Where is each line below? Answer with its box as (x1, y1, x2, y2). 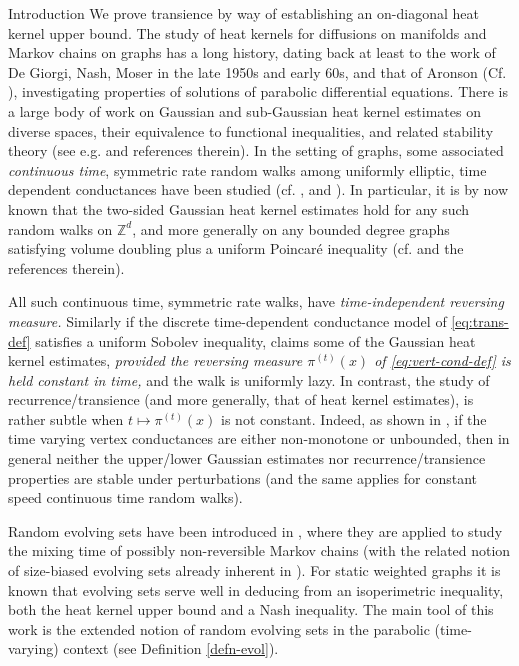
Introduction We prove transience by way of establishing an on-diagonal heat (8, 3, 479, 23)
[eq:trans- (451, 310, 509, 331)
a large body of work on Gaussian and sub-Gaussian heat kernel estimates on (8, 100, 481, 121)
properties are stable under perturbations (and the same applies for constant (8, 467, 477, 488)
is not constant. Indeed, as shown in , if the (221, 408, 487, 429)
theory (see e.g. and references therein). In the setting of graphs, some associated (8, 140, 504, 161)
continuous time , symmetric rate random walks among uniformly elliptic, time (8, 159, 487, 180)
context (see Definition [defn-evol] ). (63, 638, 279, 659)
